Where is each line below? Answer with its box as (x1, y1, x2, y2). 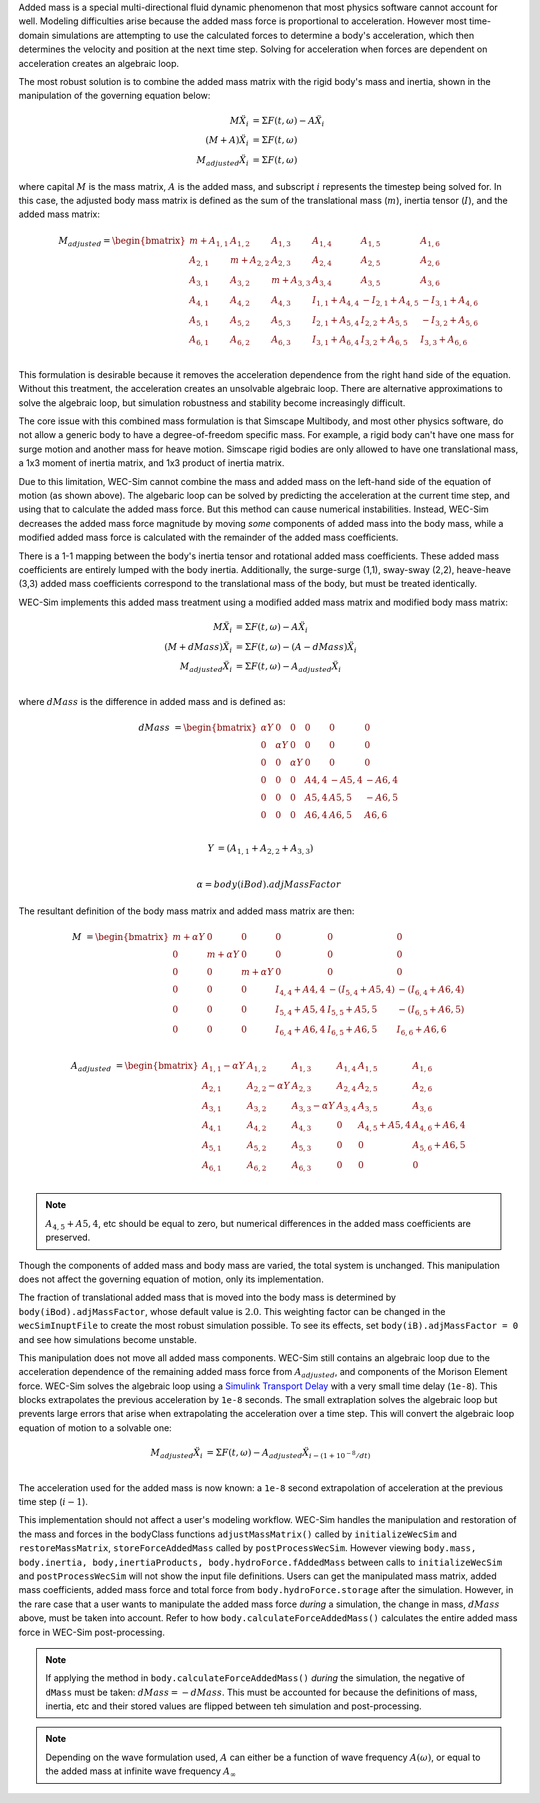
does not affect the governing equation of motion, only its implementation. (18, 1273, 324, 1285)
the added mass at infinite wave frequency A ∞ (45, 1765, 237, 1780)
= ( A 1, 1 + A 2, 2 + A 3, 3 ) (217, 842, 314, 856)
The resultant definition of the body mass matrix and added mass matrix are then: (18, 905, 355, 917)
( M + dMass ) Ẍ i (163, 641, 233, 655)
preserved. (45, 1231, 91, 1244)
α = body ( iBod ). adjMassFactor (196, 879, 342, 890)
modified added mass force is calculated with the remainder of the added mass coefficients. (18, 531, 399, 544)
